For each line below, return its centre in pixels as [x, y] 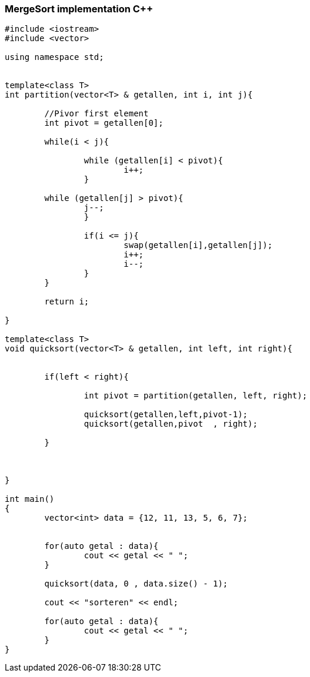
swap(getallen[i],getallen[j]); [198, 245]
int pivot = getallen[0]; [104, 123]
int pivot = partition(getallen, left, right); [196, 396]
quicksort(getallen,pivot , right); [171, 424]
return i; [67, 302]
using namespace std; [54, 57]
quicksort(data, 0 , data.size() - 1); [136, 584]
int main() [30, 499]
